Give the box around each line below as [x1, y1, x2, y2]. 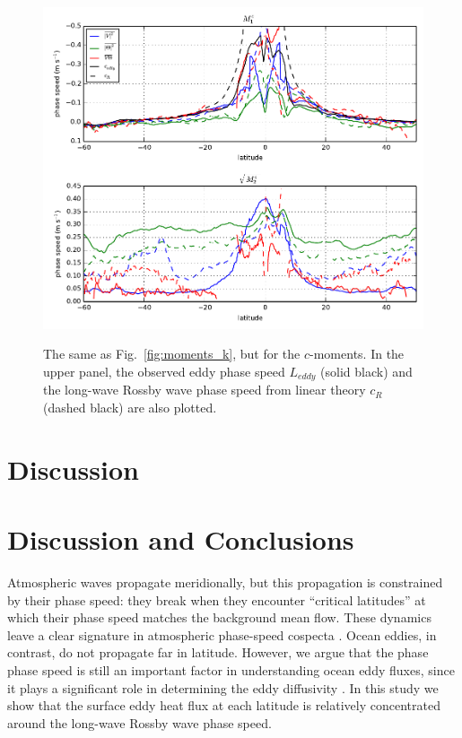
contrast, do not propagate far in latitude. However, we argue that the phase [7, 643, 429, 662]
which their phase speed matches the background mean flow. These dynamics [7, 608, 431, 627]
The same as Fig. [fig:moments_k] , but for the [43, 344, 301, 363]
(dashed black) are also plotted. [43, 398, 217, 416]
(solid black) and [320, 361, 413, 380]
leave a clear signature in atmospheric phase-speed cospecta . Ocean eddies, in [7, 625, 437, 644]
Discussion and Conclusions [7, 521, 354, 558]
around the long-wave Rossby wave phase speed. [7, 713, 272, 732]
